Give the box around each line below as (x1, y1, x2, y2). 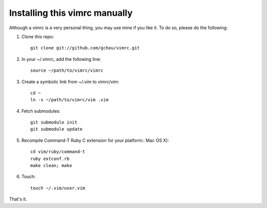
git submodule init (30, 120, 78, 125)
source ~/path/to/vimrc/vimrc (30, 68, 104, 74)
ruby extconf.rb (30, 156, 70, 162)
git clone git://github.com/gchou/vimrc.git (30, 45, 140, 51)
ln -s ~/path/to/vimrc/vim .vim (30, 97, 109, 103)
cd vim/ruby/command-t (30, 149, 86, 155)
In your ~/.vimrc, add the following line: (21, 56, 101, 62)
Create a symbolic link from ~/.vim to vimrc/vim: (21, 79, 120, 84)
